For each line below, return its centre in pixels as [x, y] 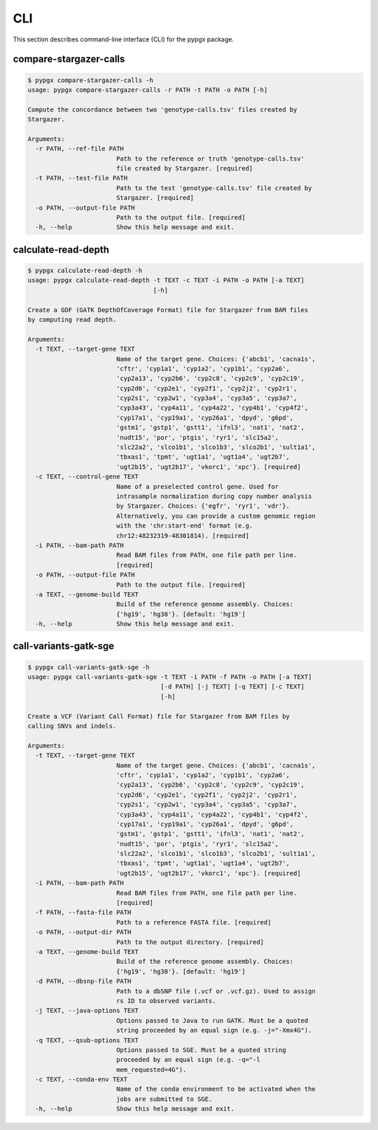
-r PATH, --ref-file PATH [79, 149]
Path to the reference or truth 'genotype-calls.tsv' [210, 159]
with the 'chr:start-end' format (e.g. [184, 526]
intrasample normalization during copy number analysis [214, 496]
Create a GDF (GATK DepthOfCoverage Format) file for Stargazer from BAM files [168, 310]
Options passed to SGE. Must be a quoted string [201, 1050]
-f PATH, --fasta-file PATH [83, 913]
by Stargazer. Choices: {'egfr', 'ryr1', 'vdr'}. [203, 506]
